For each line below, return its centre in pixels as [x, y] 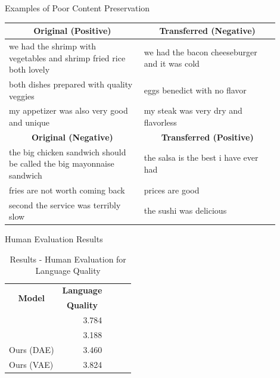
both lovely [29, 69]
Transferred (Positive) [207, 137]
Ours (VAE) [31, 364]
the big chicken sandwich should [68, 151]
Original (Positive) [72, 31]
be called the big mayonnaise [62, 163]
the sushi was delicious [185, 210]
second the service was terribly [65, 204]
